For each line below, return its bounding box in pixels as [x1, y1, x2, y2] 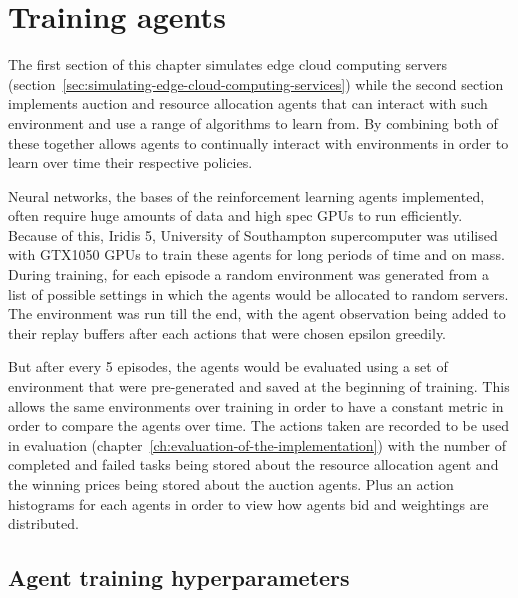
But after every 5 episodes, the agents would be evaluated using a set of [8, 356, 448, 377]
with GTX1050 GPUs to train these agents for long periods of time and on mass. [8, 244, 505, 265]
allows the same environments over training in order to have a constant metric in [8, 395, 504, 416]
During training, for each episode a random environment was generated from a [8, 264, 489, 285]
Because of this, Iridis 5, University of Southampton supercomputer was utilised [8, 224, 498, 245]
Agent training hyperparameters [8, 562, 350, 593]
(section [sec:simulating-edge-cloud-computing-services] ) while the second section [8, 73, 504, 94]
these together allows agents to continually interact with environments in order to [8, 132, 509, 153]
